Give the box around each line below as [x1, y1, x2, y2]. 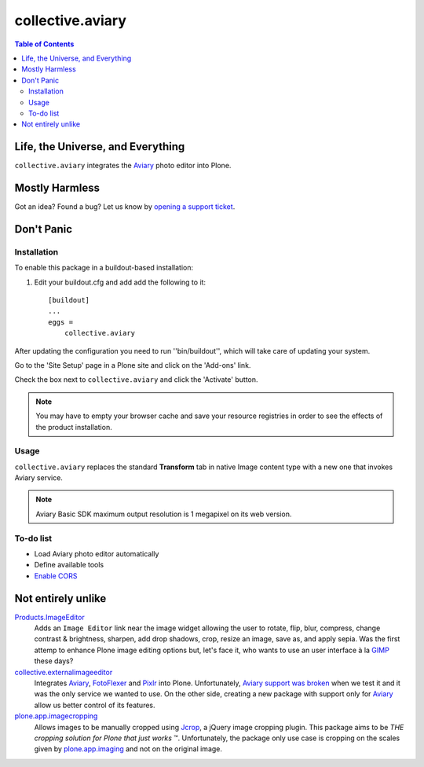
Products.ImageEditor [14, 612, 86, 622]
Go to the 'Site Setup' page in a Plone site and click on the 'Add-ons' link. [14, 360, 251, 369]
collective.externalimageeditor [14, 667, 113, 677]
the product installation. [35, 422, 113, 431]
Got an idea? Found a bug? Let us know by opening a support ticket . [14, 202, 236, 211]
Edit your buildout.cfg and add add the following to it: [34, 277, 207, 287]
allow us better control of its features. [34, 700, 156, 710]
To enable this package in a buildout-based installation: [14, 263, 194, 273]
